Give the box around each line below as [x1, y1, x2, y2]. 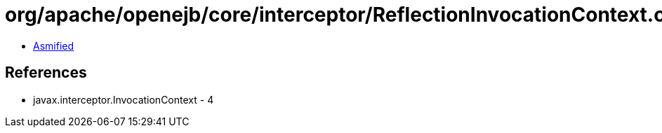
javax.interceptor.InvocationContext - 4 [33, 93, 214, 106]
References [5, 64, 87, 82]
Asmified [33, 39, 74, 52]
